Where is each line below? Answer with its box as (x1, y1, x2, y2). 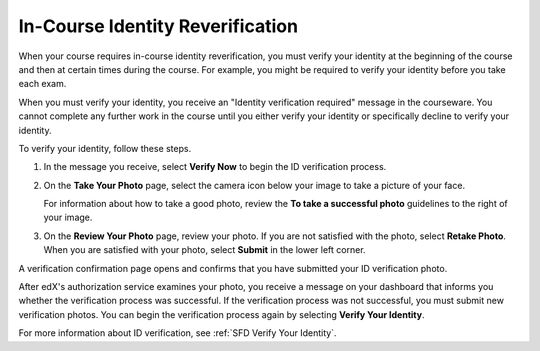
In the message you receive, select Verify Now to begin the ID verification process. (43, 161, 387, 173)
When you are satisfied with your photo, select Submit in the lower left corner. (43, 244, 366, 256)
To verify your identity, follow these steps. (18, 142, 192, 154)
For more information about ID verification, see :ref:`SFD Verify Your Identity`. (18, 327, 337, 339)
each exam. (18, 78, 67, 90)
